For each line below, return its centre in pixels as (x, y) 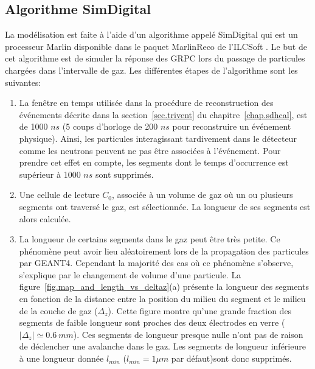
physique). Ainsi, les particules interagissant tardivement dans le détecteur (158, 138)
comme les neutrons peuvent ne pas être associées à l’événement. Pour (150, 150)
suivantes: (23, 82)
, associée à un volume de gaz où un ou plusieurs (202, 195)
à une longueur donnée (61, 358)
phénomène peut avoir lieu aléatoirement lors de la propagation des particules (164, 251)
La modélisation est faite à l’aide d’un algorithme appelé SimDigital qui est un (151, 34)
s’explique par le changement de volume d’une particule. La (130, 274)
